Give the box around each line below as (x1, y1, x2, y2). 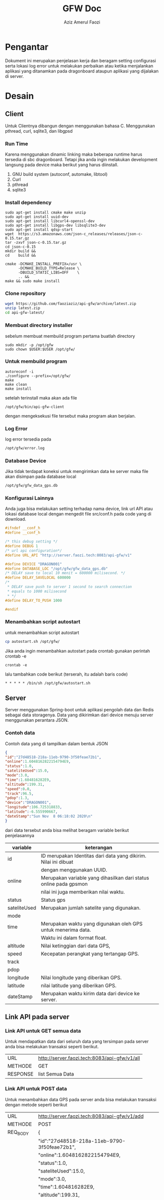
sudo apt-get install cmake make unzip (5, 210, 86, 215)
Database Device (5, 457, 46, 464)
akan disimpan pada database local (5, 473, 77, 480)
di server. (5, 73, 24, 79)
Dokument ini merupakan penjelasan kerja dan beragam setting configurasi (5, 57, 156, 64)
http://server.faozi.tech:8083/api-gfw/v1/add (38, 1112, 144, 1119)
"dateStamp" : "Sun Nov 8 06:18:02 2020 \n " (5, 814, 93, 819)
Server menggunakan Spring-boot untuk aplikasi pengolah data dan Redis (5, 707, 154, 713)
